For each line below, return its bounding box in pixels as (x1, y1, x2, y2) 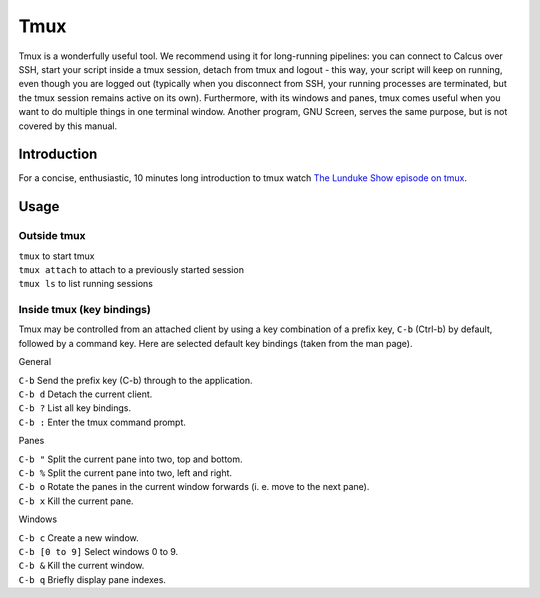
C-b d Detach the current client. (18, 388, 153, 400)
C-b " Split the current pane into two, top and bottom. (18, 453, 244, 465)
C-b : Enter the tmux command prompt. (18, 416, 187, 428)
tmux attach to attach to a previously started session (18, 263, 245, 275)
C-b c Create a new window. (18, 531, 139, 544)
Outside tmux (18, 229, 86, 243)
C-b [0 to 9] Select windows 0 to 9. (18, 545, 179, 557)
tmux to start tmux (18, 250, 95, 262)
